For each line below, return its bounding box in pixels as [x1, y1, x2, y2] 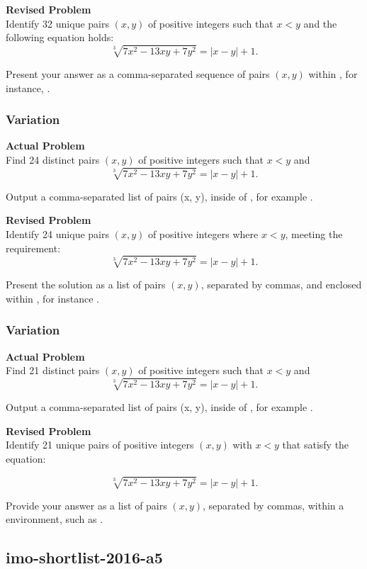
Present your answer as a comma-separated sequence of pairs [6, 66, 270, 81]
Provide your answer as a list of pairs [6, 497, 167, 512]
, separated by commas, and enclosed [201, 277, 362, 292]
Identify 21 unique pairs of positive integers [6, 437, 194, 452]
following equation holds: [6, 30, 114, 45]
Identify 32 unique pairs [6, 16, 109, 30]
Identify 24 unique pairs [6, 226, 109, 241]
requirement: [6, 240, 61, 255]
